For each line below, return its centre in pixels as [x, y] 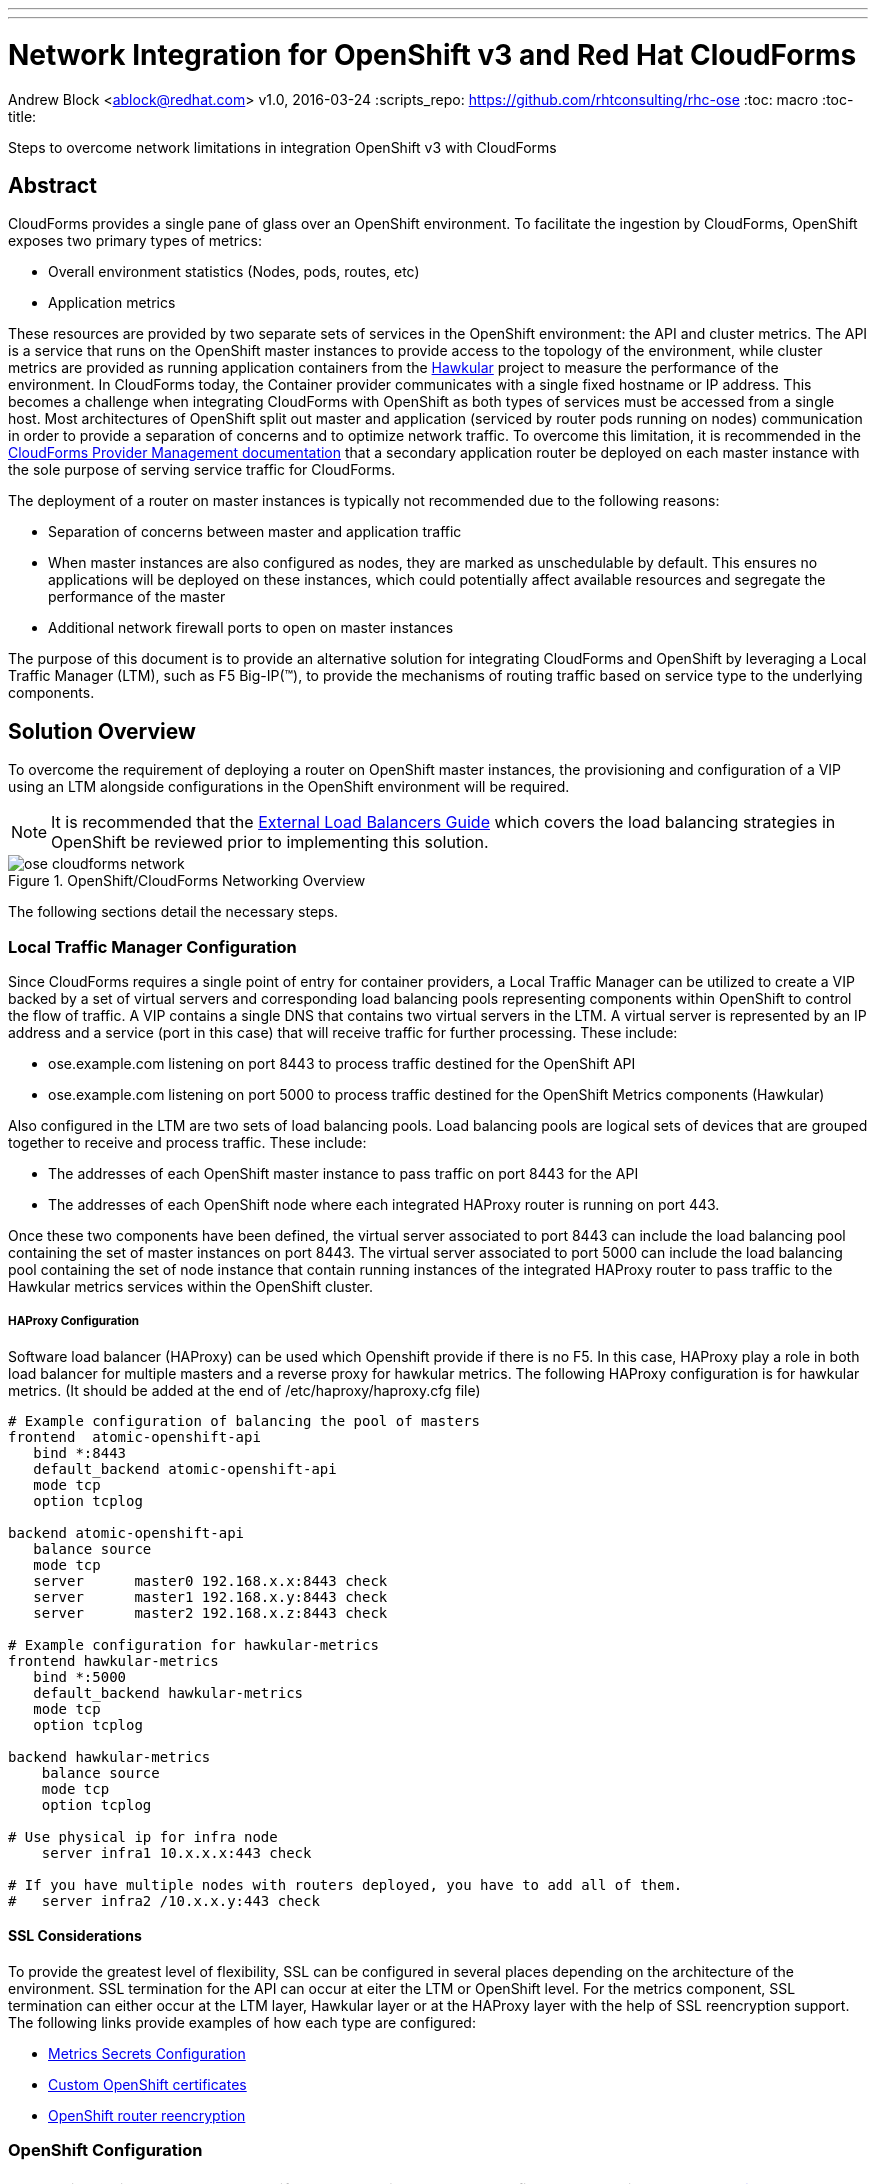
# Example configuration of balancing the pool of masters [244, 1420]
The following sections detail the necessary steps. [173, 912]
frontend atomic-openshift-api [134, 1436]
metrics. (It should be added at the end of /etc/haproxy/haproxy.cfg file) [244, 1390]
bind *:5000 [80, 1676]
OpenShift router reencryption [147, 2115]
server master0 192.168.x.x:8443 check [210, 1580]
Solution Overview [102, 731]
